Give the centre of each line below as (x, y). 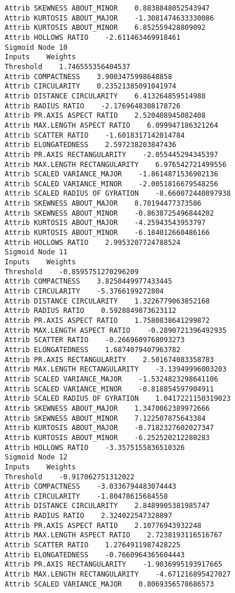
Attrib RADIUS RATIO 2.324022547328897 (89, 516)
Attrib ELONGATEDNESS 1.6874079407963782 (93, 350)
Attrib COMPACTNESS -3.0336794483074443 (91, 487)
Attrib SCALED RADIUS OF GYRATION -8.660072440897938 (118, 194)
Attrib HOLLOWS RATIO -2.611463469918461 (93, 37)
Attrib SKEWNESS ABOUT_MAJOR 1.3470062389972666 (107, 408)
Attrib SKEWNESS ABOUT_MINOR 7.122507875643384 (105, 418)
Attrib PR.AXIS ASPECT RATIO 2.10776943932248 (103, 525)
